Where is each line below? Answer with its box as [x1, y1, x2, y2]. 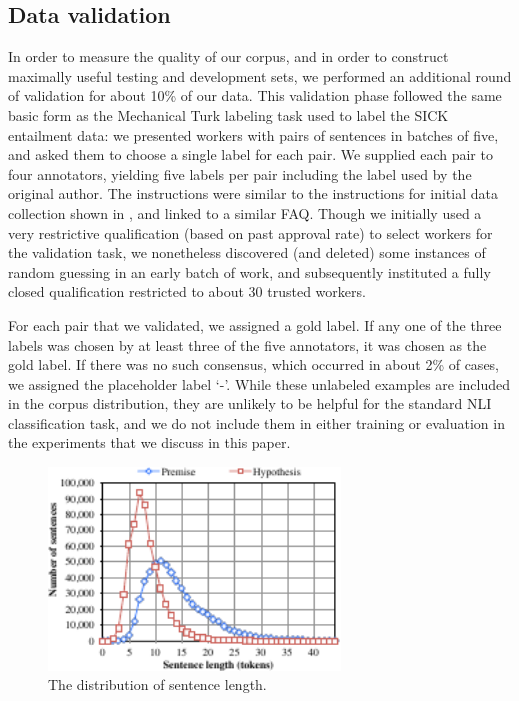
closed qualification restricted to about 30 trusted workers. [8, 281, 366, 302]
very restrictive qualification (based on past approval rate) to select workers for [8, 222, 493, 243]
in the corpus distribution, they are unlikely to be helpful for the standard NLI [8, 393, 492, 414]
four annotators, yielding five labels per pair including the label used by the [8, 163, 472, 184]
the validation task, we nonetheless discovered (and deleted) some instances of [8, 242, 486, 263]
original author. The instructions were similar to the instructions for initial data [8, 183, 498, 204]
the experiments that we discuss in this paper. [8, 432, 291, 453]
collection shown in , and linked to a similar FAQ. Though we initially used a [8, 202, 482, 223]
